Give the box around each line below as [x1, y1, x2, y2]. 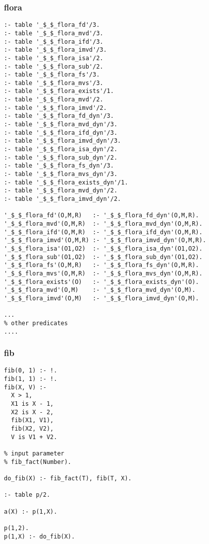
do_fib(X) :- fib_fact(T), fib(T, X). [4, 474, 132, 482]
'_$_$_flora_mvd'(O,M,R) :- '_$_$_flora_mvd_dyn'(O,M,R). [4, 220, 203, 227]
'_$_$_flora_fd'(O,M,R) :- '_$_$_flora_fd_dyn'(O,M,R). [4, 212, 199, 219]
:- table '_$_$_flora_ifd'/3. [4, 38, 104, 45]
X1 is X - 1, [11, 400, 54, 407]
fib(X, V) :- [4, 383, 47, 391]
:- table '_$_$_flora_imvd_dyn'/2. [4, 195, 121, 202]
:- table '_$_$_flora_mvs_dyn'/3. [4, 171, 118, 178]
